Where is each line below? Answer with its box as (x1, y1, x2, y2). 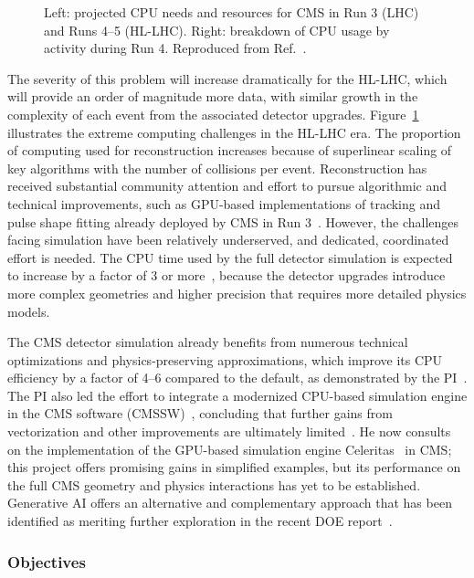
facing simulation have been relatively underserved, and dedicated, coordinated (7, 230, 449, 249)
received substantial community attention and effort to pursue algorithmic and (7, 176, 448, 195)
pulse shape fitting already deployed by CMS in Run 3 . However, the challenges (7, 212, 459, 231)
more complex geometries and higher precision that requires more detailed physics (7, 283, 467, 302)
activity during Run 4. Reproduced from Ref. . (44, 38, 307, 58)
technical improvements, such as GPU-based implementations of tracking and (7, 194, 441, 213)
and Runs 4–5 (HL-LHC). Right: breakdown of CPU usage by (44, 20, 390, 39)
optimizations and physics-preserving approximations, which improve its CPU (7, 350, 443, 369)
